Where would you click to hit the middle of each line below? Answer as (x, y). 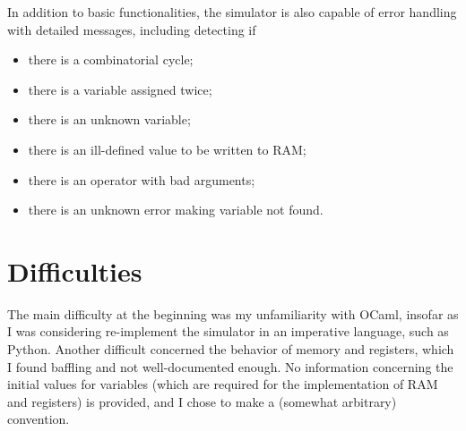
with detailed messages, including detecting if (132, 29)
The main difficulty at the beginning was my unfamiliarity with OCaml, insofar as (233, 313)
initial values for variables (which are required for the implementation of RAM (223, 384)
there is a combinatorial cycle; (111, 59)
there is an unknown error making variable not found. (176, 210)
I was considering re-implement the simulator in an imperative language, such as (228, 331)
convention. (39, 419)
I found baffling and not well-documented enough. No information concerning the (230, 366)
